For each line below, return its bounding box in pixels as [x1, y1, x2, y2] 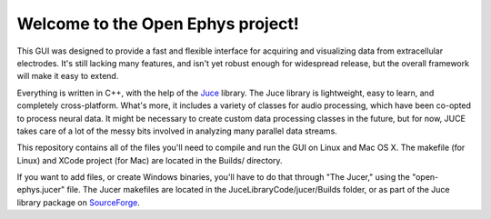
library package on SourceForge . [16, 196, 140, 208]
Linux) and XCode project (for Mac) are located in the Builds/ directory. [16, 154, 283, 165]
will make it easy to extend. [16, 71, 119, 82]
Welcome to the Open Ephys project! [16, 14, 300, 34]
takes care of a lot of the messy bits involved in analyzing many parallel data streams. [16, 125, 338, 136]
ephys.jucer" [16, 184, 65, 195]
